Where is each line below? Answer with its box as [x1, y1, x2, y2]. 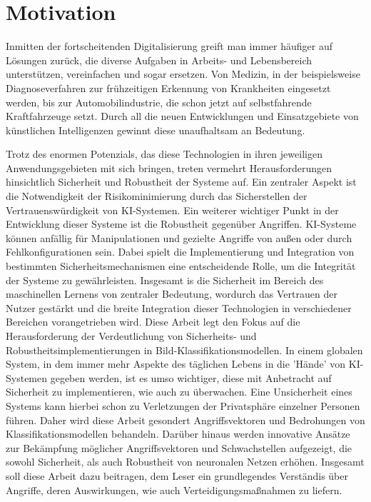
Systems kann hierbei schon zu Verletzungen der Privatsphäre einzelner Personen [6, 398, 360, 413]
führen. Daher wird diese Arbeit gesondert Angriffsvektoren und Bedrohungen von [6, 412, 365, 427]
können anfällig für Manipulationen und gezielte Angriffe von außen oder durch [6, 230, 352, 245]
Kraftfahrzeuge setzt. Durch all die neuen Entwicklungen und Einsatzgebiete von [6, 109, 359, 124]
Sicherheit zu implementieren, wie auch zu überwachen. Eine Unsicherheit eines [6, 384, 352, 399]
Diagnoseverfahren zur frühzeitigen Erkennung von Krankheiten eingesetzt [6, 80, 331, 95]
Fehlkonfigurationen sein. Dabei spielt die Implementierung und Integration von [6, 244, 355, 259]
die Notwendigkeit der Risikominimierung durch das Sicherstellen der [6, 189, 308, 204]
